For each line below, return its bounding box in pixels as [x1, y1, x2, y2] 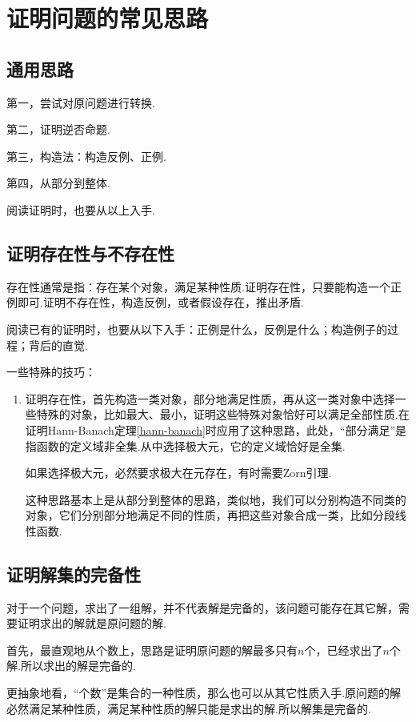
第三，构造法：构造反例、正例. [6, 147, 166, 164]
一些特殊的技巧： [6, 363, 96, 380]
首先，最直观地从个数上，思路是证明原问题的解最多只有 [6, 641, 298, 658]
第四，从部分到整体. [6, 174, 110, 191]
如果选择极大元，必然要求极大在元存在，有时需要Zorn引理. [25, 464, 332, 481]
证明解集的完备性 [6, 561, 141, 586]
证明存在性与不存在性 [6, 240, 174, 265]
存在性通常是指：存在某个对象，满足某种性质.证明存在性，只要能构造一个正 [6, 278, 402, 295]
